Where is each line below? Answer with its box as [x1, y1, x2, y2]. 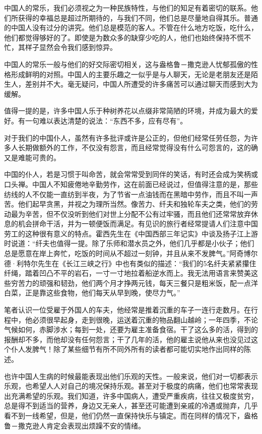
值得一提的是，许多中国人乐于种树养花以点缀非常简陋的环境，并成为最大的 [4, 105, 251, 116]
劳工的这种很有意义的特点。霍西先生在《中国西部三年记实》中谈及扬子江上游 [4, 228, 258, 238]
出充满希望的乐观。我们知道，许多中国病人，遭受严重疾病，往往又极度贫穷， [4, 390, 258, 401]
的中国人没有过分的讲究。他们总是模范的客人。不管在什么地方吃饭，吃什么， [4, 22, 258, 33]
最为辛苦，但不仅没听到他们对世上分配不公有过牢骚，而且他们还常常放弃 [11, 208, 251, 219]
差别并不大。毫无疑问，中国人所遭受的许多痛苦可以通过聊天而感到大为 [25, 79, 258, 89]
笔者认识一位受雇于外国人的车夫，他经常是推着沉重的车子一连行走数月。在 [4, 304, 251, 315]
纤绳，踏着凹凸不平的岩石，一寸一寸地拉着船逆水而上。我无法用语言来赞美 [4, 268, 251, 278]
